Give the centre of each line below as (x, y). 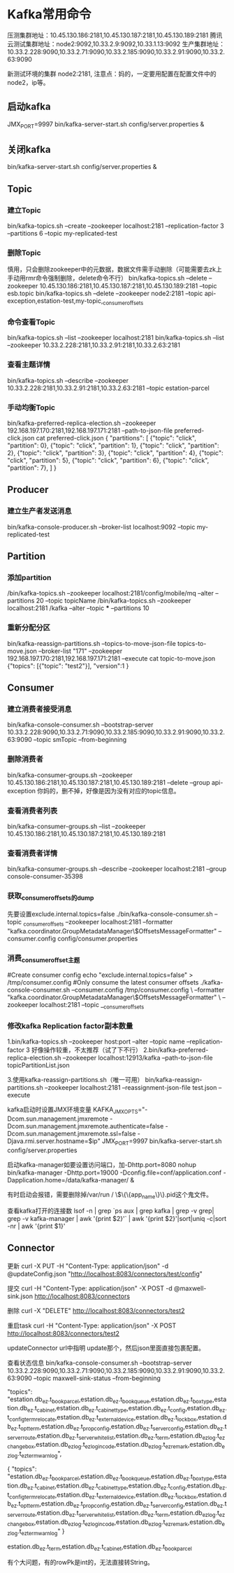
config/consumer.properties (97, 938)
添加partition (29, 578)
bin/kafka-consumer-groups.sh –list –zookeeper (76, 826)
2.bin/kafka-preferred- (176, 1050)
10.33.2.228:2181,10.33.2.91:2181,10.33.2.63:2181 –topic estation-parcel (108, 388)
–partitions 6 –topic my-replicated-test (62, 234)
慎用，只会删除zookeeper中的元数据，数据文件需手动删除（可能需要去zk (112, 269)
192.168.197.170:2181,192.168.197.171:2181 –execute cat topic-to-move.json (111, 658)
